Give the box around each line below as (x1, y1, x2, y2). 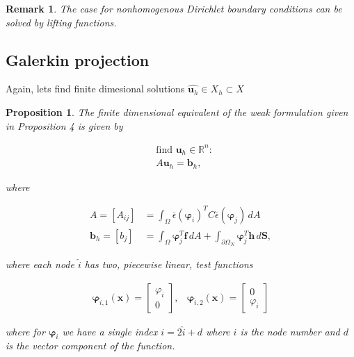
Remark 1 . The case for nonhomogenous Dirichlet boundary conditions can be (6, 1, 342, 15)
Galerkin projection (6, 49, 150, 70)
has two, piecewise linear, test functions (84, 257, 253, 271)
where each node (6, 257, 74, 271)
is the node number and (240, 324, 340, 338)
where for (6, 324, 45, 338)
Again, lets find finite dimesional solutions (6, 81, 185, 96)
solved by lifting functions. (6, 15, 117, 29)
